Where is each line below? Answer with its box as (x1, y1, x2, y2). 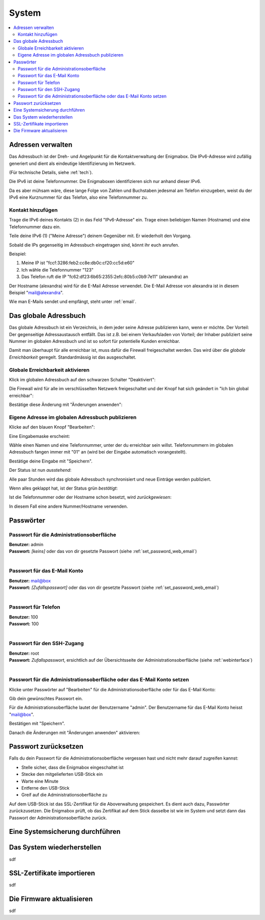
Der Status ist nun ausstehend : (9, 467, 72, 473)
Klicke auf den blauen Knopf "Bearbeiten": (9, 424, 95, 430)
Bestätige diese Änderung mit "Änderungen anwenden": (9, 401, 123, 408)
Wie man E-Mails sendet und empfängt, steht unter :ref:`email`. (9, 299, 137, 305)
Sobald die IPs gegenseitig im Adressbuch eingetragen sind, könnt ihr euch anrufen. (9, 242, 180, 248)
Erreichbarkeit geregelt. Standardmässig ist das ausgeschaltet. (9, 354, 136, 360)
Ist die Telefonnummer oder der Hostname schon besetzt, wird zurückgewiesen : (9, 494, 172, 500)
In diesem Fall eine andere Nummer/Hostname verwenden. (9, 503, 128, 509)
